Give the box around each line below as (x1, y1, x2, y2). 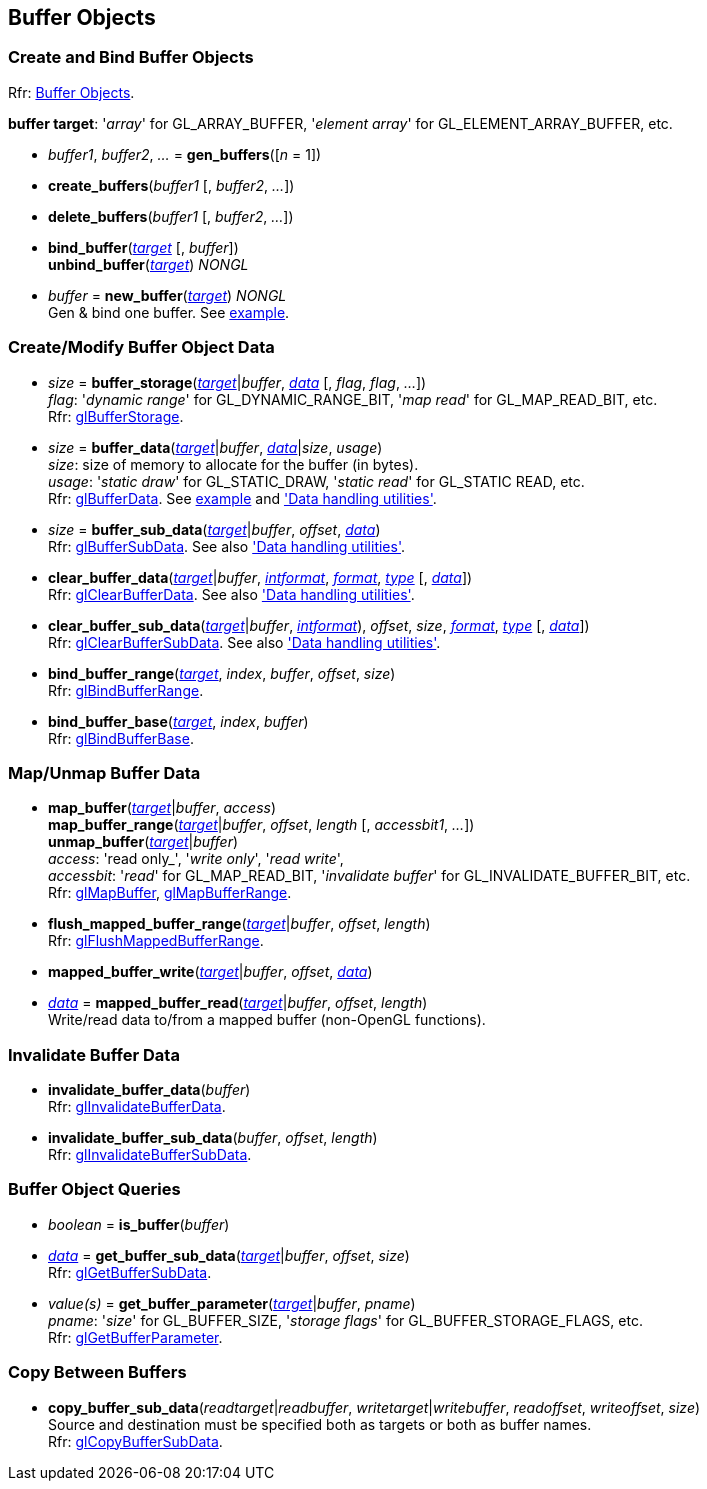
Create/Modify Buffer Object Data (8, 337, 275, 358)
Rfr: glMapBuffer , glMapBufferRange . (48, 884, 292, 902)
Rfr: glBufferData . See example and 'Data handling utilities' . (48, 489, 437, 507)
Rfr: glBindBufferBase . (48, 729, 194, 747)
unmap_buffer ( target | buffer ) (48, 833, 239, 851)
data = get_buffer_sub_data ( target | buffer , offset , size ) (48, 1246, 410, 1264)
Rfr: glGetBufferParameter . (48, 1328, 223, 1346)
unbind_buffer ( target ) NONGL (48, 255, 249, 273)
